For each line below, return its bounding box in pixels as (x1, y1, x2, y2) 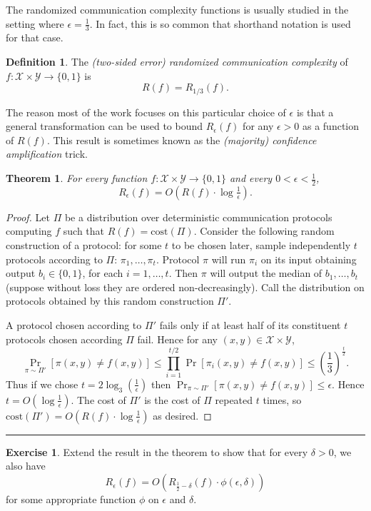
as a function (302, 118, 360, 133)
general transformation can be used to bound (6, 118, 203, 133)
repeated (215, 392, 253, 407)
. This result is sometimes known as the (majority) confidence (46, 132, 317, 147)
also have (6, 458, 46, 473)
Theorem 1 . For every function (6, 171, 148, 186)
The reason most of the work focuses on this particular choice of (6, 104, 286, 119)
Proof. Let (6, 209, 50, 224)
